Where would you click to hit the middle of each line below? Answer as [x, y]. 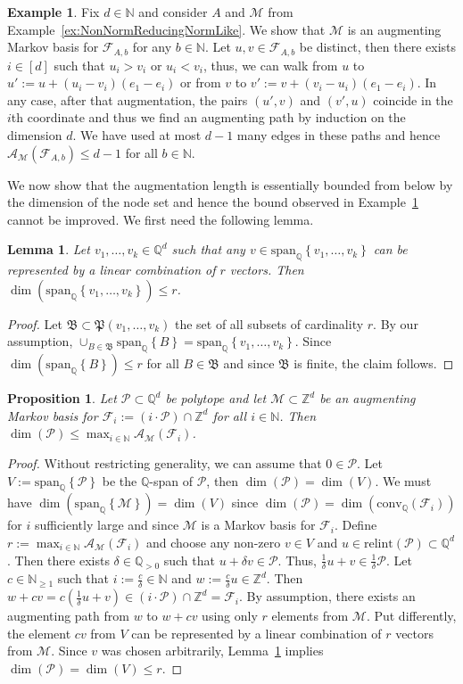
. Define [356, 525]
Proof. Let [35, 323]
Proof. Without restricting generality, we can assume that [165, 462]
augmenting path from [68, 616]
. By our [396, 323]
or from [200, 82]
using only [230, 616]
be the [120, 480]
